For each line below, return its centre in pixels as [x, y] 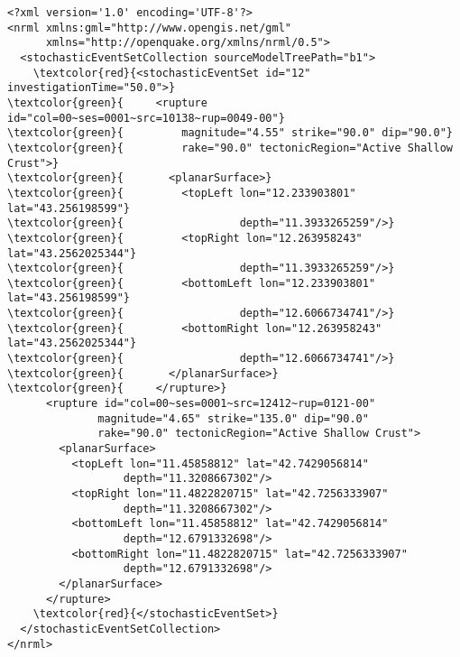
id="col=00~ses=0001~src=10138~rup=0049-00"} [146, 118]
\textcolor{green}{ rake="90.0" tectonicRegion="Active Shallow [230, 148]
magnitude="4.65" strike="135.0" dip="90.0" [233, 418]
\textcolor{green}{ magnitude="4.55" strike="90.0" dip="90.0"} [230, 133]
